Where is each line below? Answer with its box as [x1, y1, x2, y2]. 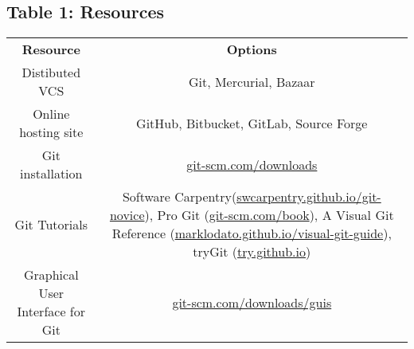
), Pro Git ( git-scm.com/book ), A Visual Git [144, 206, 394, 225]
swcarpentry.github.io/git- [236, 187, 381, 206]
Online [33, 104, 70, 124]
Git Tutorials [14, 214, 88, 233]
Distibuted [21, 63, 81, 82]
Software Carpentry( [122, 187, 237, 206]
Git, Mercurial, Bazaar [188, 72, 315, 91]
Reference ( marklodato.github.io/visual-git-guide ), [111, 224, 392, 243]
